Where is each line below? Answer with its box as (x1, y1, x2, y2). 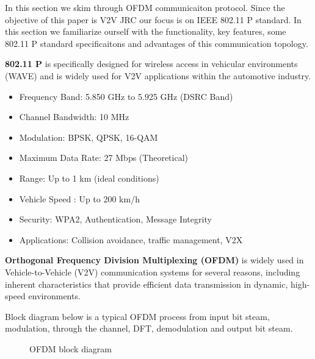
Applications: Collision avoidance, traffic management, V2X (19, 233, 243, 246)
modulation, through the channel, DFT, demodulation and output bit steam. (5, 322, 293, 335)
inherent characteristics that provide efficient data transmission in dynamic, (5, 277, 288, 290)
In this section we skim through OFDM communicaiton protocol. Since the (5, 1, 285, 13)
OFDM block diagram (29, 342, 112, 355)
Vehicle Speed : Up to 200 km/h (19, 192, 140, 205)
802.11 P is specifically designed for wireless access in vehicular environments (5, 57, 298, 70)
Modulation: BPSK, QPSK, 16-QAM (19, 130, 158, 143)
